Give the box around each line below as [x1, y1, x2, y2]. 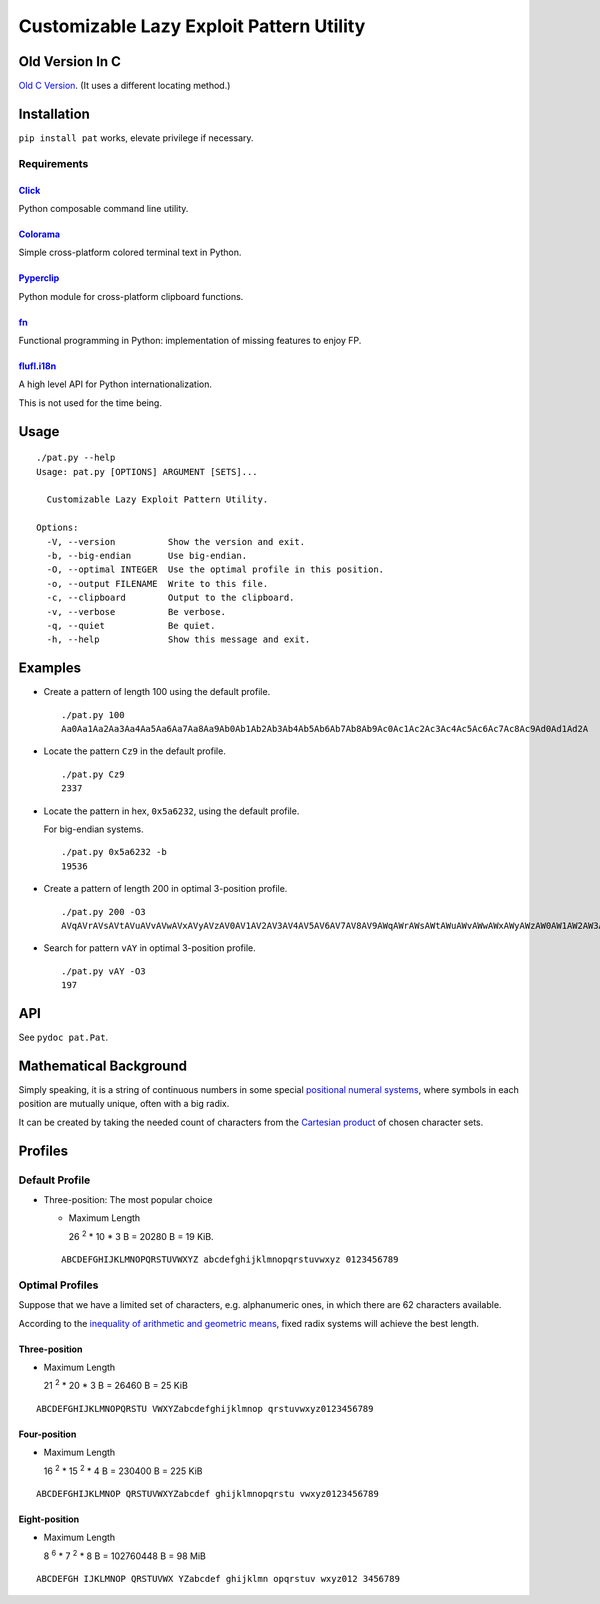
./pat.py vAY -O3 [61, 965, 146, 977]
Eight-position [18, 1513, 80, 1525]
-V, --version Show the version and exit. [46, 536, 305, 547]
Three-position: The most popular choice [43, 1193, 213, 1205]
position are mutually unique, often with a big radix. [18, 1098, 230, 1110]
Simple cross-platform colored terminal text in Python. [18, 246, 242, 259]
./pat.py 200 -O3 [61, 906, 146, 917]
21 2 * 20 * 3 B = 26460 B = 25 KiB [43, 1378, 189, 1392]
